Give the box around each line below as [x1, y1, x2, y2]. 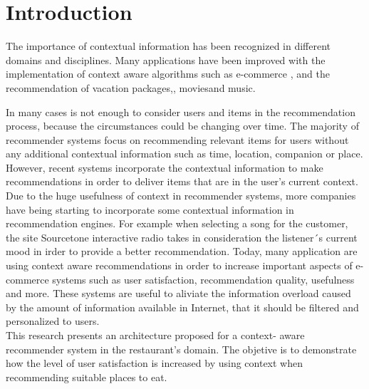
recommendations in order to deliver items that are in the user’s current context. [6, 174, 358, 189]
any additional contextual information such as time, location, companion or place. [6, 146, 363, 161]
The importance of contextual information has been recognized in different [6, 38, 331, 53]
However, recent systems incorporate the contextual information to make [6, 160, 323, 175]
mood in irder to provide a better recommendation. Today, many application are [6, 244, 358, 259]
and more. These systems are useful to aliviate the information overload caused [6, 286, 351, 301]
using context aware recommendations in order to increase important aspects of [6, 258, 353, 273]
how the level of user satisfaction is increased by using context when [6, 356, 303, 370]
